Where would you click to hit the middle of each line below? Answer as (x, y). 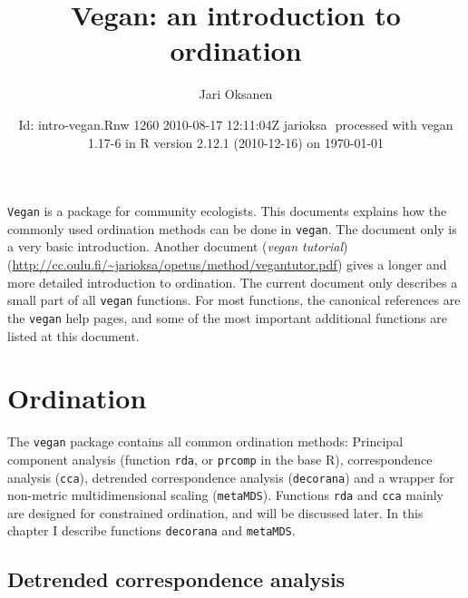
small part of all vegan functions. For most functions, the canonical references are (234, 300)
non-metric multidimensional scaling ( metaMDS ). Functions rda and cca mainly (225, 495)
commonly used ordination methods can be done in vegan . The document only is (232, 228)
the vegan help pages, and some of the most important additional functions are (227, 317)
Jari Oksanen (236, 94)
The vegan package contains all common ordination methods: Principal (205, 441)
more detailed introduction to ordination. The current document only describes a (233, 282)
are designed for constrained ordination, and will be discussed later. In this (215, 512)
